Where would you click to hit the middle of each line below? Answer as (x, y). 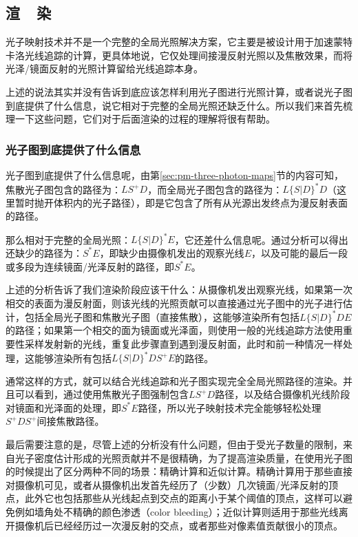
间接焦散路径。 (71, 421)
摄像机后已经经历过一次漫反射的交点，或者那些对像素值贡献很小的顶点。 (179, 525)
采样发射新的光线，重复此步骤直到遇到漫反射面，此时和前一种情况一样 (183, 344)
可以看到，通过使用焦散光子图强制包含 (102, 394)
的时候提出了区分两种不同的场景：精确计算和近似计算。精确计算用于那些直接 (179, 471)
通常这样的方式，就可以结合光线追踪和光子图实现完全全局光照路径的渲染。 (174, 380)
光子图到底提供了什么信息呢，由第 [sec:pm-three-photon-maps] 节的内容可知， (175, 175)
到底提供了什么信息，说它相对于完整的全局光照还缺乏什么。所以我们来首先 (174, 105)
